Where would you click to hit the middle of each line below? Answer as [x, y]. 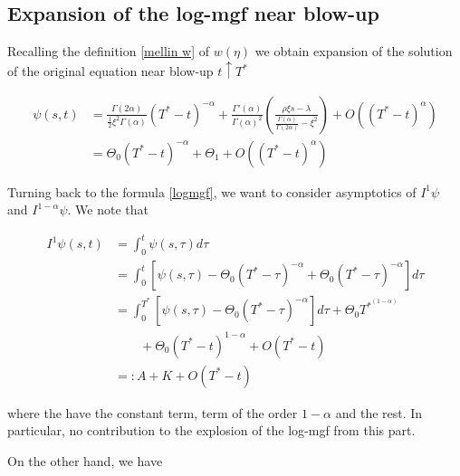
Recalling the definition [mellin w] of [109, 51]
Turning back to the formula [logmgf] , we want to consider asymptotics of [212, 191]
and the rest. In [379, 412]
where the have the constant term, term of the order [153, 412]
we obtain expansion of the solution [354, 51]
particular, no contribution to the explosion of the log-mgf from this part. [211, 430]
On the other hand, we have [85, 461]
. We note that [108, 209]
